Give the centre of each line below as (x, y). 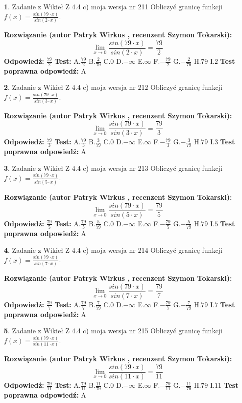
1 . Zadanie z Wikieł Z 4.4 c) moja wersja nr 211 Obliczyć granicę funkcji (113, 6)
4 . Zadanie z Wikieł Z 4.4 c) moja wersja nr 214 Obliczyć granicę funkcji (113, 250)
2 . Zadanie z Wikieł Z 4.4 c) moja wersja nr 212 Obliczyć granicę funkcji (113, 87)
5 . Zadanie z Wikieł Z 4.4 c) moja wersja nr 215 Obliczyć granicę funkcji (113, 331)
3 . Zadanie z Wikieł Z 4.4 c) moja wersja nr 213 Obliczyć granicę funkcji (113, 168)
